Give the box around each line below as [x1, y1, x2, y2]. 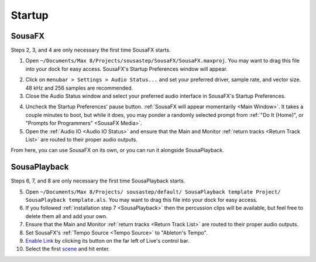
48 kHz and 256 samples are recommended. [25, 84, 133, 91]
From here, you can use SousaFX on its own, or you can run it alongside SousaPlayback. [11, 147, 225, 154]
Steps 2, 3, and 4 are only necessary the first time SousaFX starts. [11, 47, 171, 54]
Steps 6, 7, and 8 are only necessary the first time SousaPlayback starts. [11, 177, 186, 184]
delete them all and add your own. [25, 212, 108, 219]
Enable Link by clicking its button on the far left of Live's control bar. [25, 237, 190, 244]
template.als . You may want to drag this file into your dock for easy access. [68, 196, 257, 204]
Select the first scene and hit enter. [25, 246, 111, 253]
